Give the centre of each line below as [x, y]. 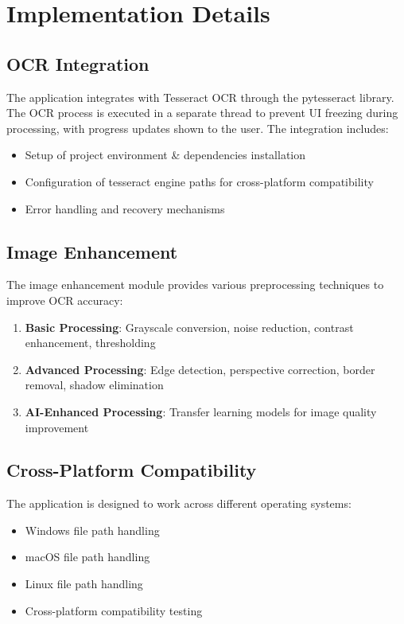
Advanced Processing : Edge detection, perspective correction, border [200, 369]
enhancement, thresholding [90, 343]
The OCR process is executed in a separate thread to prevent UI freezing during [202, 113]
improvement [57, 427]
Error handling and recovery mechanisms [125, 208]
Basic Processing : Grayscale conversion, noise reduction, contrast [189, 327]
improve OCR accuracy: [65, 300]
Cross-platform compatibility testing [114, 610]
